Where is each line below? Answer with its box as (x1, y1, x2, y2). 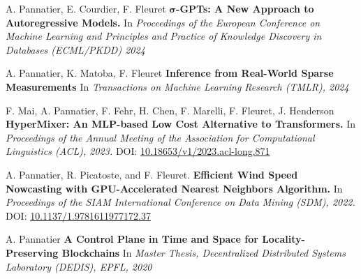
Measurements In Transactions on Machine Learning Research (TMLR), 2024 (6, 79, 349, 93)
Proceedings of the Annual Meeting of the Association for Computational (6, 130, 315, 144)
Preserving (6, 245, 59, 259)
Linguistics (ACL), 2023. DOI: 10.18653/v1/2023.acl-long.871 (6, 144, 270, 158)
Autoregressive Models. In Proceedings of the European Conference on (6, 15, 321, 29)
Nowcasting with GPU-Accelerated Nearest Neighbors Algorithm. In (6, 181, 343, 195)
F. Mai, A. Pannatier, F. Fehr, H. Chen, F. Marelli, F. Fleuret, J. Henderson (6, 103, 334, 117)
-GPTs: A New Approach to (176, 1, 314, 15)
